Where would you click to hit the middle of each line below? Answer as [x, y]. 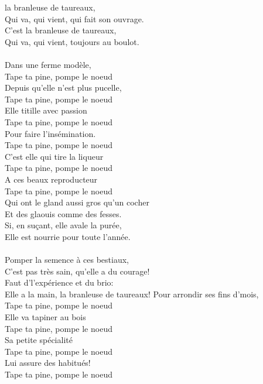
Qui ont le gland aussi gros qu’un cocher [77, 202]
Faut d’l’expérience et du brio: [59, 282]
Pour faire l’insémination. [50, 133]
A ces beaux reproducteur [51, 179]
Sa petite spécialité [39, 340]
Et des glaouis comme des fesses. [63, 213]
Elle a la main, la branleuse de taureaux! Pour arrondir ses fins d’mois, [132, 294]
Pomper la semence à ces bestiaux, [67, 260]
